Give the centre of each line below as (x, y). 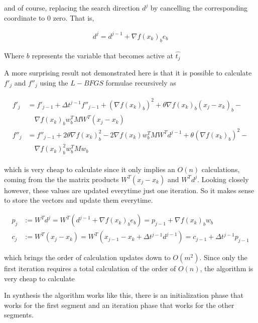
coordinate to (25, 17)
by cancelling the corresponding (199, 8)
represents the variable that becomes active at (102, 55)
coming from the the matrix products (61, 179)
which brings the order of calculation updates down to (87, 257)
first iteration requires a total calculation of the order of (90, 268)
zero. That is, (74, 17)
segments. (19, 315)
